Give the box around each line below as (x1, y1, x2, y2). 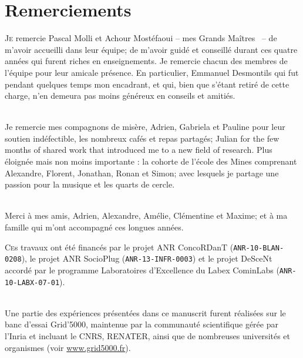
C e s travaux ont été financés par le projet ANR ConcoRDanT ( (5, 240, 234, 253)
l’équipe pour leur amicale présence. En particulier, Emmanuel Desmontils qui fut (5, 66, 299, 78)
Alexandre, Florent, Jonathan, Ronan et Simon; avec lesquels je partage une (5, 166, 279, 179)
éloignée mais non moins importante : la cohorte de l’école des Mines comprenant (5, 155, 297, 168)
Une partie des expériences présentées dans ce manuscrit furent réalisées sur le (5, 306, 286, 319)
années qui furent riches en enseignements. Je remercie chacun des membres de (5, 55, 288, 67)
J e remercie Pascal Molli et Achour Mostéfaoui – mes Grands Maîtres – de (5, 32, 277, 44)
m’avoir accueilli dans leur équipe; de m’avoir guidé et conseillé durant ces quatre (5, 43, 298, 55)
